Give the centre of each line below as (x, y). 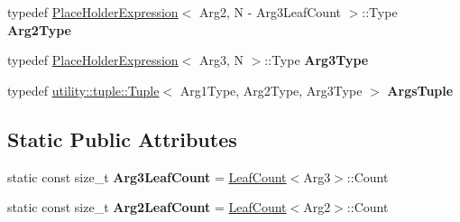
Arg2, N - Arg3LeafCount (270, 12)
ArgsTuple (420, 90)
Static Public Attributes (122, 139)
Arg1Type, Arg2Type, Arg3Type (271, 90)
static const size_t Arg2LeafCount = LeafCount (147, 207)
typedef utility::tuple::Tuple (83, 90)
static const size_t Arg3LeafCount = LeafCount (147, 176)
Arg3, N (221, 60)
